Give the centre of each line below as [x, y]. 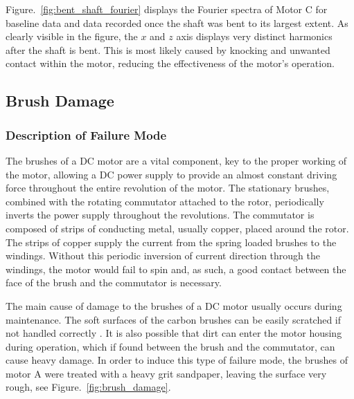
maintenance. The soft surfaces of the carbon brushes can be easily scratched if [174, 319]
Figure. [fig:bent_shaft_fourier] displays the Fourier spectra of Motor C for [167, 9]
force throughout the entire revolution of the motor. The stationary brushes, [168, 188]
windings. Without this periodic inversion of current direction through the [163, 256]
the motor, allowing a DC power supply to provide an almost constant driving [171, 174]
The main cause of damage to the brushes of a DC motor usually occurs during [174, 305]
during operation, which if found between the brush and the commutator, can [170, 346]
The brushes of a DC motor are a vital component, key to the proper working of [176, 160]
